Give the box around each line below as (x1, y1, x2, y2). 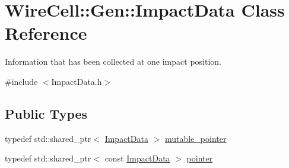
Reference (5, 21, 87, 45)
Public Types (5, 104, 88, 122)
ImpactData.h (51, 75, 102, 87)
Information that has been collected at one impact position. (5, 55, 221, 68)
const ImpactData (104, 152, 170, 164)
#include (5, 75, 38, 87)
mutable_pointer (164, 132, 227, 144)
